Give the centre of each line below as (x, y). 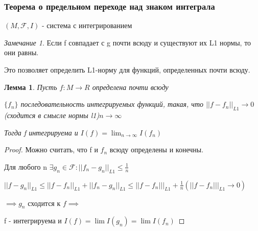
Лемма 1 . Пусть (31, 87)
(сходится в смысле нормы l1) (52, 115)
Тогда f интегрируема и (41, 132)
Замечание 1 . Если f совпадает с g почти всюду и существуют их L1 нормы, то (128, 42)
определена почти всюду (130, 87)
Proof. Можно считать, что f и (51, 149)
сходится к (44, 203)
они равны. (21, 52)
